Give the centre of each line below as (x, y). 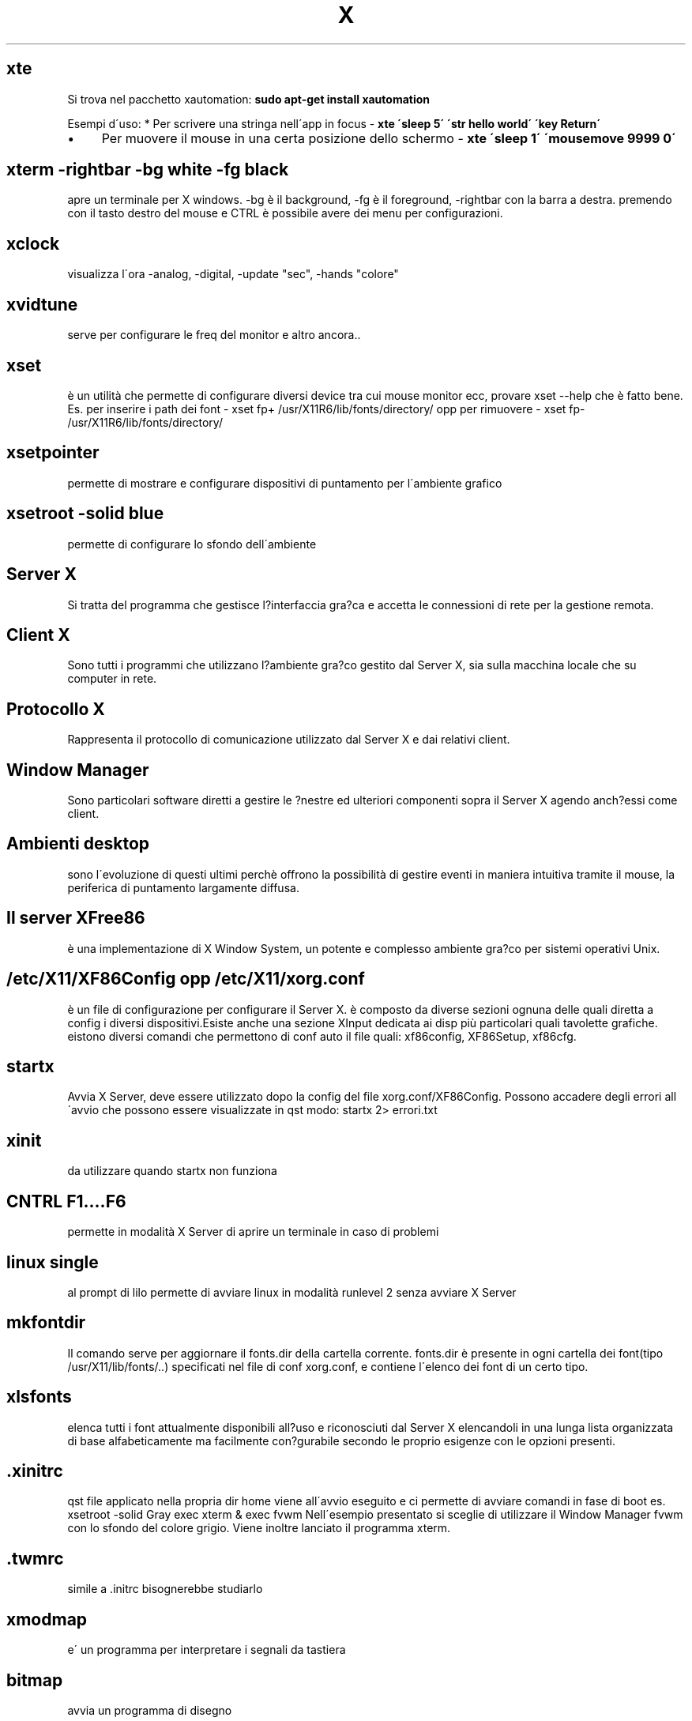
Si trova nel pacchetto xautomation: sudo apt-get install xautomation (249, 99)
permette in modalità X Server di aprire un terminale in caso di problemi (253, 1232)
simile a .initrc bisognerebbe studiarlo (165, 1589)
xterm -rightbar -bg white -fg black (148, 170)
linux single (53, 1262)
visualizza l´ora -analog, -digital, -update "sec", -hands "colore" (233, 274)
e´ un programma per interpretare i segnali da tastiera (207, 1650)
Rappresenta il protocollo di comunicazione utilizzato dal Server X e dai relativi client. (289, 740)
